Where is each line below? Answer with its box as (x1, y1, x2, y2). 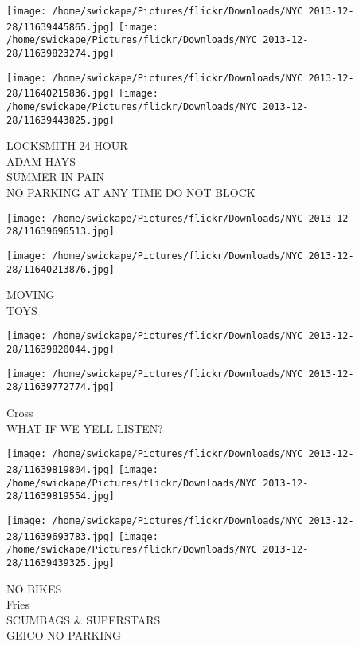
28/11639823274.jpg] (6, 47, 115, 59)
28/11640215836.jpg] (6, 88, 115, 100)
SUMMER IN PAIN (6, 168, 105, 185)
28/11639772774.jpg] (6, 381, 115, 393)
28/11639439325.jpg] (6, 557, 115, 569)
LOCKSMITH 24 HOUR (6, 137, 128, 154)
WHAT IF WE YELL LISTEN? (6, 420, 163, 436)
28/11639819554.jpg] (6, 490, 115, 502)
